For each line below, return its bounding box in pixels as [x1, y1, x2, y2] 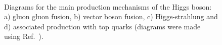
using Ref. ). [4, 31, 43, 41]
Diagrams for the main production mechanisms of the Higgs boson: [4, 1, 212, 12]
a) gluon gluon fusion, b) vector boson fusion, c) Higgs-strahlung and [4, 11, 218, 22]
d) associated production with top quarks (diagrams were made [4, 21, 201, 31]
